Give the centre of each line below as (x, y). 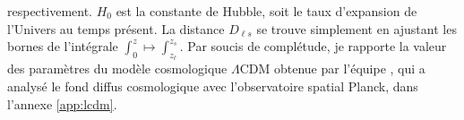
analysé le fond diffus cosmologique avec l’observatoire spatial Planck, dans (213, 86)
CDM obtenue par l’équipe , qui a (332, 69)
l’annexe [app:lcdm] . (62, 103)
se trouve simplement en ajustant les (357, 28)
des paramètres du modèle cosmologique (117, 69)
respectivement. (50, 11)
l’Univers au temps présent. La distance (116, 28)
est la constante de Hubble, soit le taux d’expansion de (266, 11)
